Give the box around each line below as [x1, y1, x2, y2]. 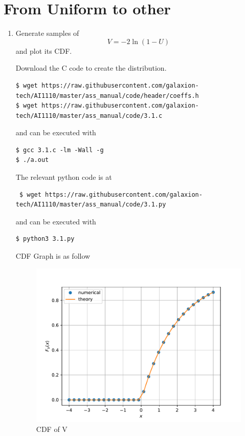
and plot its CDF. [15, 45, 72, 56]
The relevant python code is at [15, 172, 112, 182]
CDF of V [36, 424, 68, 434]
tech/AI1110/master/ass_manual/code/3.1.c [15, 112, 163, 119]
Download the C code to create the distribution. [15, 63, 167, 73]
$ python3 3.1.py [15, 235, 75, 243]
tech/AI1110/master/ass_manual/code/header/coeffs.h [15, 92, 199, 99]
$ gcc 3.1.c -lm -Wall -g [15, 146, 104, 154]
